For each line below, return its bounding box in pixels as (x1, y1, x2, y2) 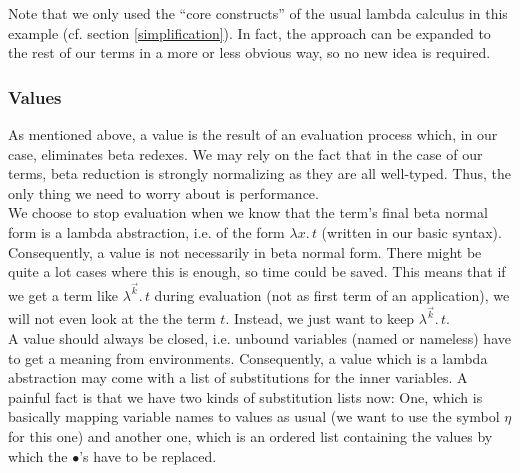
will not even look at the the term (8, 308, 216, 329)
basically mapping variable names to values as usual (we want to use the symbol (8, 406, 500, 427)
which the (8, 445, 68, 466)
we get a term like (8, 284, 119, 305)
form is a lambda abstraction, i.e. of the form (8, 221, 285, 242)
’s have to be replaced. (79, 445, 217, 466)
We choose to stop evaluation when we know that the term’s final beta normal (8, 202, 488, 223)
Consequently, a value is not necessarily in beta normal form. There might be (8, 241, 482, 262)
